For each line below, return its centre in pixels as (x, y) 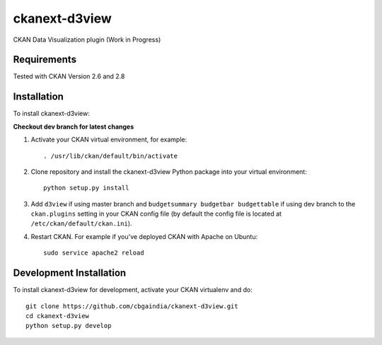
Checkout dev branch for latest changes (74, 127)
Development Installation (70, 273)
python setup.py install (86, 188)
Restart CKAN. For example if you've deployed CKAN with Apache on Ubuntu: (144, 236)
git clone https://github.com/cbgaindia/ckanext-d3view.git (132, 306)
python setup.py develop (69, 326)
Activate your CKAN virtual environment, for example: (109, 140)
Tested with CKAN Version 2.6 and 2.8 (69, 76)
